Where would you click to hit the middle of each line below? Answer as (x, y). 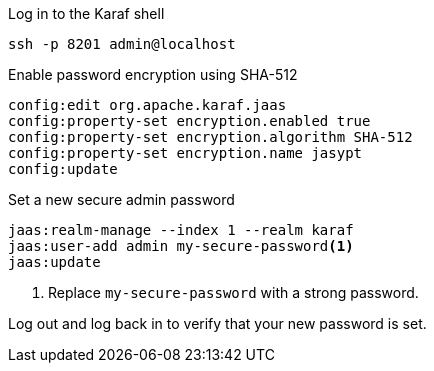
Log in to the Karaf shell (86, 13)
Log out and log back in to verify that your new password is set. (217, 323)
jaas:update (54, 262)
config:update (63, 169)
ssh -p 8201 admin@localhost (122, 44)
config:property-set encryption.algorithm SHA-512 (210, 137)
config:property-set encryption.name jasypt (185, 153)
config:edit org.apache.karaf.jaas (147, 105)
